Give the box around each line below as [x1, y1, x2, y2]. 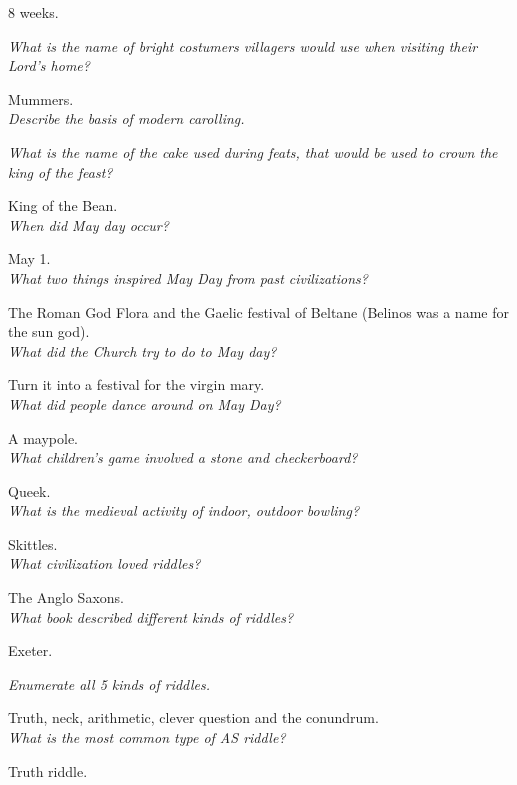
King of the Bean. [8, 195, 118, 216]
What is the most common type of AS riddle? [8, 727, 286, 748]
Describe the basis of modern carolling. [8, 108, 245, 129]
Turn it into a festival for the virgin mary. [8, 374, 265, 395]
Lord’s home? [8, 55, 90, 76]
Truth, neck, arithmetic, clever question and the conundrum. [8, 707, 379, 728]
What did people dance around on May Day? [8, 393, 281, 414]
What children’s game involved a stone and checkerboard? [8, 447, 358, 468]
